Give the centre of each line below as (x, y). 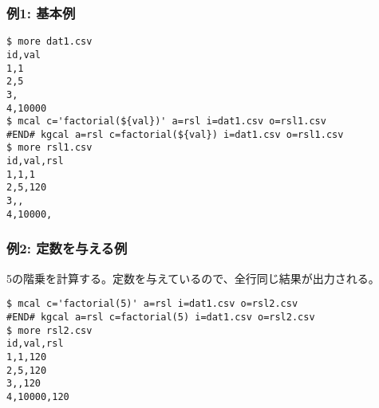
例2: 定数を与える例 (67, 248)
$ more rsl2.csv (49, 330)
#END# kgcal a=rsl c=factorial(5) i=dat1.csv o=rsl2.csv (161, 317)
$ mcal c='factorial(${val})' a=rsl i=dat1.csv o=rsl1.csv (166, 122)
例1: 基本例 (41, 12)
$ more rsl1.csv (49, 148)
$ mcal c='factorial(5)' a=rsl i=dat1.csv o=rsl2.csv (152, 304)
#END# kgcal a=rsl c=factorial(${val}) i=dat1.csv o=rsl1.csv (175, 134)
